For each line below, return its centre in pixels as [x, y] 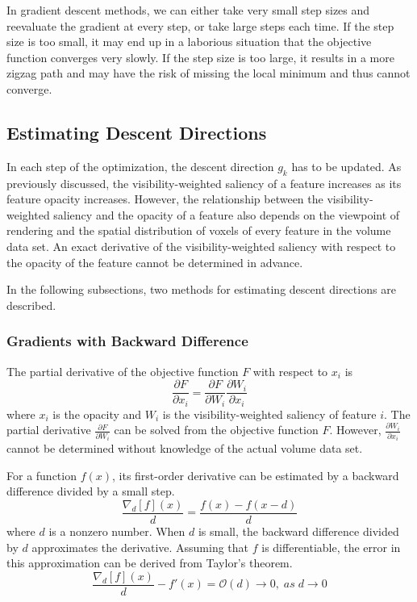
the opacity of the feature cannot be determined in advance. [155, 262]
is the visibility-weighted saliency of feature [269, 414]
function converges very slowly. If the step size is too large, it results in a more [200, 57]
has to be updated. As [346, 166]
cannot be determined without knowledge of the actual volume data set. [185, 448]
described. [31, 305]
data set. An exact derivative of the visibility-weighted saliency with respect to [201, 246]
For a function [42, 475]
